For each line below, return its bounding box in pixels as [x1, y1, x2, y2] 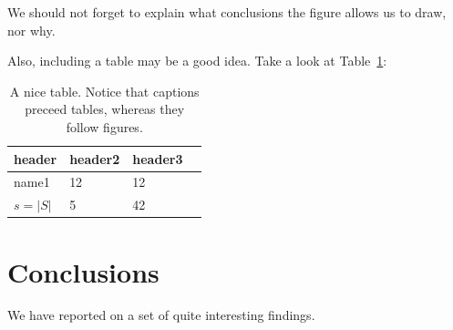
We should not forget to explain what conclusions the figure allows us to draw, [7, 3, 447, 21]
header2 [69, 149, 120, 168]
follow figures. [66, 117, 143, 136]
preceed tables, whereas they [25, 99, 185, 119]
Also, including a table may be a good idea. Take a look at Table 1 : [7, 51, 387, 70]
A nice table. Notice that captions [9, 81, 200, 100]
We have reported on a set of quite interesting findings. [7, 305, 315, 325]
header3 [132, 149, 183, 168]
